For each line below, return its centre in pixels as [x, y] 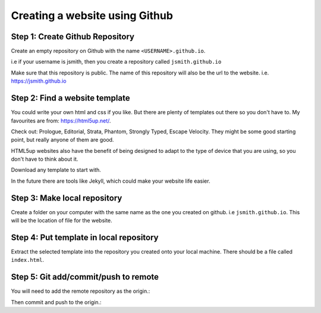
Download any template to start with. [56, 170]
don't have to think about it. [45, 159]
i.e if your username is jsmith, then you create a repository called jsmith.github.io [116, 62]
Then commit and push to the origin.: [56, 302]
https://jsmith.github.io [39, 81]
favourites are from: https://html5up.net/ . [61, 120]
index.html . [28, 260]
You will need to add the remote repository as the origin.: [81, 291]
